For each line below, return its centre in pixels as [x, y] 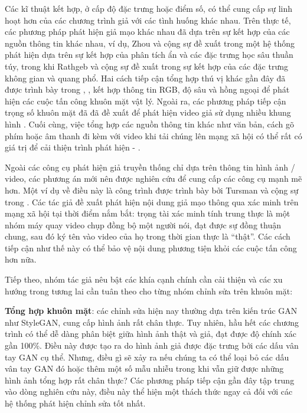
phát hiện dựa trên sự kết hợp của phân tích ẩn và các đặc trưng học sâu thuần [149, 55]
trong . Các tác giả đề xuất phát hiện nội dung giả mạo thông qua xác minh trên [152, 201]
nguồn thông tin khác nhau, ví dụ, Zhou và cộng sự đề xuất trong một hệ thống [150, 43]
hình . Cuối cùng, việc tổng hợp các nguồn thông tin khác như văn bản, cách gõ [150, 124]
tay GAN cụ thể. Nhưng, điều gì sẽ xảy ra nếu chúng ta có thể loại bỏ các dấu [147, 357]
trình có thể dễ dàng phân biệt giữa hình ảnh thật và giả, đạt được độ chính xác [151, 334]
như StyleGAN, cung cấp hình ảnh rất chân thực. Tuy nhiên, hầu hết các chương [152, 322]
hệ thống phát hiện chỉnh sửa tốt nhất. [75, 403]
